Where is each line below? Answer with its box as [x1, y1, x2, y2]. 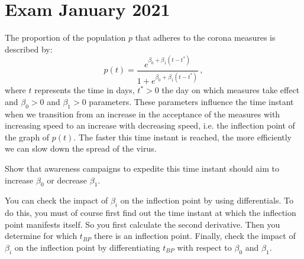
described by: [5, 42, 53, 55]
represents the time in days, [34, 84, 135, 96]
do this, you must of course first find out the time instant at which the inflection [5, 206, 296, 219]
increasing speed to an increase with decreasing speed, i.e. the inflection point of [5, 119, 295, 132]
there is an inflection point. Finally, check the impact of [94, 230, 296, 242]
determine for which [5, 230, 77, 242]
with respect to [177, 241, 232, 253]
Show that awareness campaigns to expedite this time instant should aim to [5, 162, 280, 174]
